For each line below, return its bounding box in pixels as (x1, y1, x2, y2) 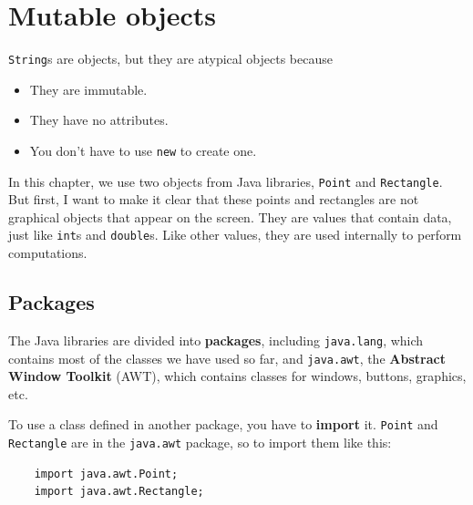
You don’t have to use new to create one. (29, 140, 257, 160)
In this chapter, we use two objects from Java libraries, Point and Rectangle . (8, 171, 443, 191)
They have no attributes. (29, 110, 169, 129)
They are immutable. (29, 79, 148, 98)
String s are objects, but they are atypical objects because (8, 49, 333, 68)
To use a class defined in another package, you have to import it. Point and (8, 415, 438, 434)
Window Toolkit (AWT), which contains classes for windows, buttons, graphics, (8, 366, 467, 386)
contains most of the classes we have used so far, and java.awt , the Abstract (8, 348, 446, 367)
